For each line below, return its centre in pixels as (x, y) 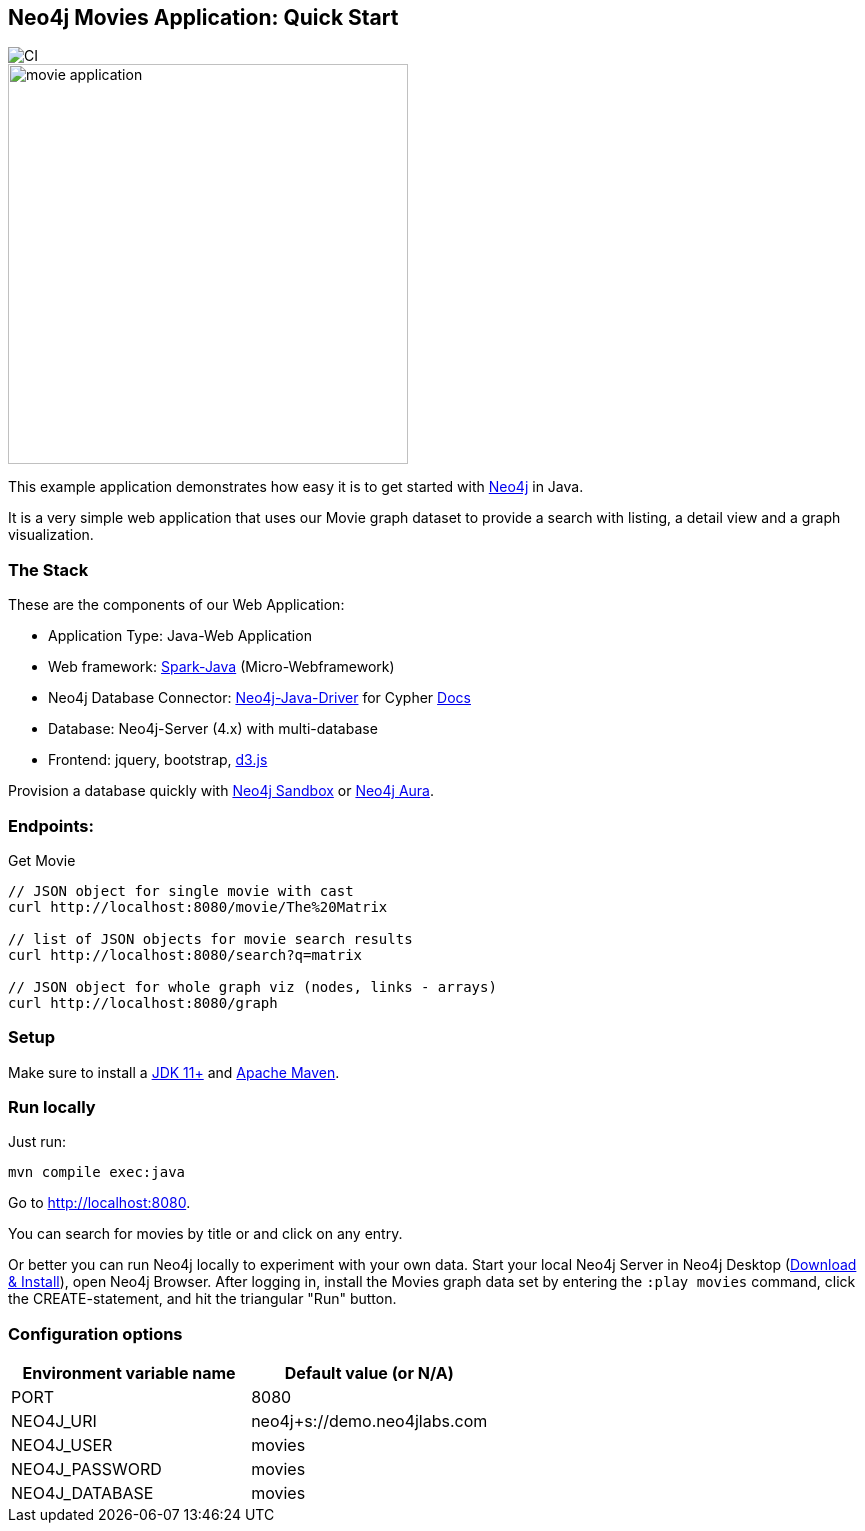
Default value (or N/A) (369, 1373)
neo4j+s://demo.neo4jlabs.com (369, 1421)
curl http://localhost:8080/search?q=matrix (185, 954)
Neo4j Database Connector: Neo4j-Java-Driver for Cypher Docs (259, 698)
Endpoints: (51, 825)
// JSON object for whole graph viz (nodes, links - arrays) (252, 986)
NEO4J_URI (54, 1421)
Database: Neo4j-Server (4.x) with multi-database (213, 729)
